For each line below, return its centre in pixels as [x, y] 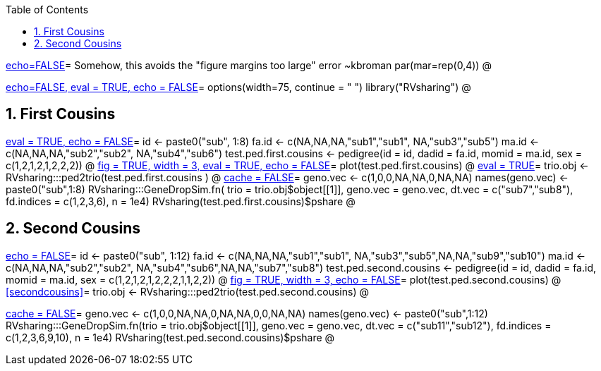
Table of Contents [47, 10]
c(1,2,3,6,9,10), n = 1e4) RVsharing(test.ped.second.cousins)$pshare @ [170, 337]
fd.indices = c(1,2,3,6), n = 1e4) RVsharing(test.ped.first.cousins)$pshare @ [181, 201]
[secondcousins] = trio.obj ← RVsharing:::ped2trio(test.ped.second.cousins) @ [187, 291]
